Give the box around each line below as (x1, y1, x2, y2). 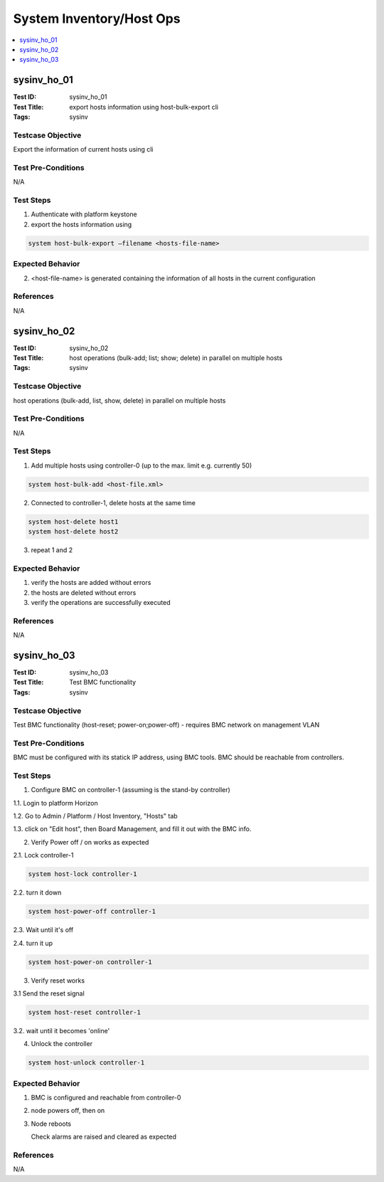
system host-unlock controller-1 (28, 1059, 145, 1067)
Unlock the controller (31, 1040, 92, 1048)
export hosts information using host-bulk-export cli (69, 102, 218, 111)
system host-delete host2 (28, 527, 119, 536)
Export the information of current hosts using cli (13, 145, 154, 154)
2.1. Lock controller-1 (13, 851, 74, 860)
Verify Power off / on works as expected (31, 838, 149, 846)
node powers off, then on (31, 1107, 105, 1115)
